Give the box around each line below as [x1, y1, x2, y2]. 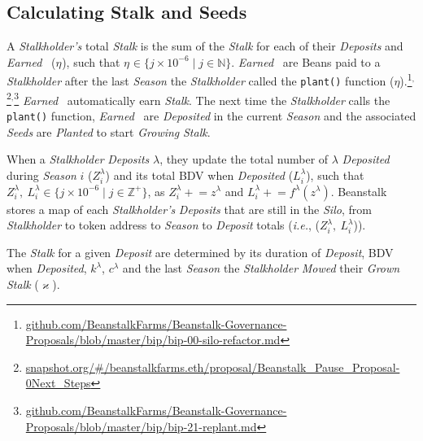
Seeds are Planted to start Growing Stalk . [7, 123, 211, 140]
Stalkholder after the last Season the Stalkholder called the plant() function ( [7, 72, 395, 90]
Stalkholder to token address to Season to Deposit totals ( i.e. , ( [7, 216, 321, 234]
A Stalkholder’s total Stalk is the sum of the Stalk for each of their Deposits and [7, 37, 403, 55]
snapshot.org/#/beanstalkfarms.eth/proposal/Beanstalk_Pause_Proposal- [25, 358, 400, 375]
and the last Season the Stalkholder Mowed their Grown [122, 260, 400, 277]
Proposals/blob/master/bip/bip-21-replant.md [25, 417, 257, 434]
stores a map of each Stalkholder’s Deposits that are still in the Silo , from [7, 200, 372, 217]
